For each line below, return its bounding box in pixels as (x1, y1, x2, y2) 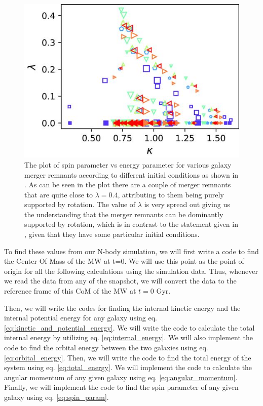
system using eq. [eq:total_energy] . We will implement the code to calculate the (4, 362, 252, 373)
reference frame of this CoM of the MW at (4, 286, 136, 296)
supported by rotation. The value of (24, 199, 136, 210)
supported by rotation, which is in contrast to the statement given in (24, 219, 238, 229)
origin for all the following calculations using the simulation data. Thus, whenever (4, 265, 258, 276)
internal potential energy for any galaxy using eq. (4, 312, 158, 323)
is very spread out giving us (144, 199, 230, 210)
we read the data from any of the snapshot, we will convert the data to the (4, 275, 237, 286)
